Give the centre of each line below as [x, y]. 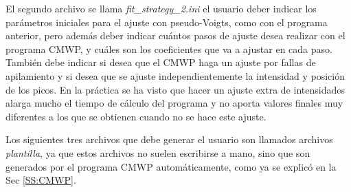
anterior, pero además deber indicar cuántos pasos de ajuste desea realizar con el [175, 35]
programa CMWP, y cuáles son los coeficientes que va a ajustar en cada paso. [169, 49]
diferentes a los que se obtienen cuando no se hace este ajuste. [136, 116]
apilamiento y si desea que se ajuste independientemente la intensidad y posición [175, 75]
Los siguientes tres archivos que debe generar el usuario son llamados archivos [169, 139]
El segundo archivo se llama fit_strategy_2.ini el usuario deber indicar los [161, 8]
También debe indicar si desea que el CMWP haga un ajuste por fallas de [161, 62]
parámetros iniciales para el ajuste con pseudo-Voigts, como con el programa [167, 22]
